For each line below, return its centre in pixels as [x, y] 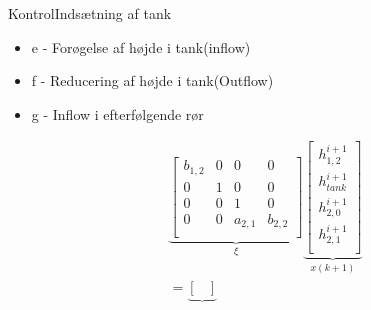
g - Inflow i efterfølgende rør [117, 113]
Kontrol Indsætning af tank [90, 13]
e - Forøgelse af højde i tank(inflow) [141, 46]
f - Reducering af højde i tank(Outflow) [152, 80]
